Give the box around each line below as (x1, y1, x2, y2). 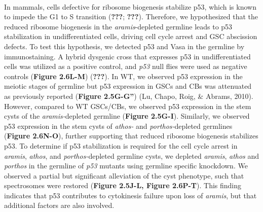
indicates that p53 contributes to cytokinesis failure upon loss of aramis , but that (4, 190, 257, 200)
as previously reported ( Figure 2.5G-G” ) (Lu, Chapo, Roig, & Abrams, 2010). (4, 90, 253, 101)
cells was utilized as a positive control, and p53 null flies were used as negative (4, 61, 247, 72)
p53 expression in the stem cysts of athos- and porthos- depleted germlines (4, 120, 233, 131)
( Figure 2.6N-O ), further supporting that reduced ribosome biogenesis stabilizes (4, 130, 258, 141)
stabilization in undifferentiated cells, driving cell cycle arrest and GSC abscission (4, 31, 257, 42)
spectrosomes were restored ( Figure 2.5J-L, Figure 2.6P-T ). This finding (4, 180, 242, 191)
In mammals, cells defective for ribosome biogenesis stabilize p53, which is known (4, 1, 256, 12)
